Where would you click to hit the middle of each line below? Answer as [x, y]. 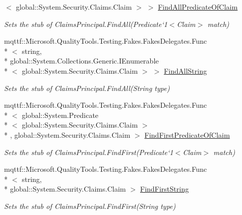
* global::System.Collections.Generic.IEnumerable [82, 61]
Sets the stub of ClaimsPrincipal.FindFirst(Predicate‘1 [89, 152]
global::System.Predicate [60, 115]
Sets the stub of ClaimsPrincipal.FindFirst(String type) [90, 206]
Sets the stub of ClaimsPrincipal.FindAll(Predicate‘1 [86, 24]
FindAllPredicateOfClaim [198, 7]
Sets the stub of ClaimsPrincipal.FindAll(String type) [87, 88]
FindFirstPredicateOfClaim [187, 134]
